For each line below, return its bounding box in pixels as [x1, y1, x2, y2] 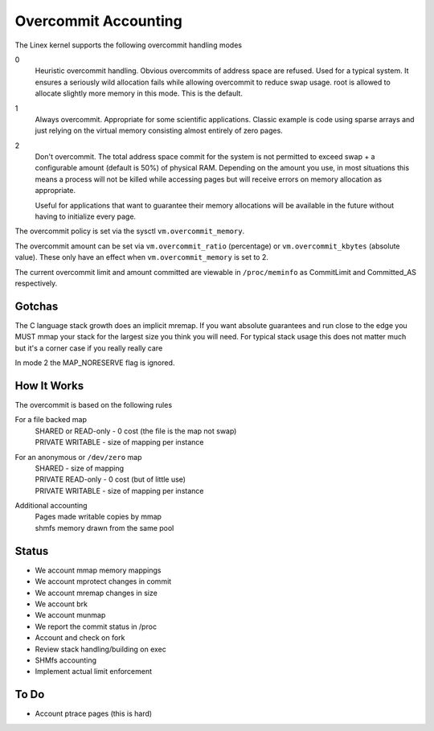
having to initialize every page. [35, 211, 137, 221]
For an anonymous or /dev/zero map [14, 452, 142, 462]
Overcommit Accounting [14, 12, 182, 30]
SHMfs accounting [35, 655, 96, 665]
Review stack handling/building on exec [35, 644, 166, 654]
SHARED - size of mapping [35, 463, 125, 473]
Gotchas [14, 299, 59, 313]
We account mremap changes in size [35, 588, 158, 598]
